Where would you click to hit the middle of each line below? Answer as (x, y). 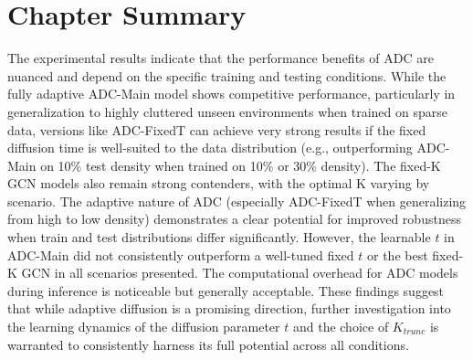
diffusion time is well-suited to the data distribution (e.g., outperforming (210, 148)
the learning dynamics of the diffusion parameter (144, 327)
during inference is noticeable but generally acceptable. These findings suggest (226, 290)
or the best (398, 254)
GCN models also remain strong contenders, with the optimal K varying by (219, 183)
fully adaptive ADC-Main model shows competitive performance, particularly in (231, 94)
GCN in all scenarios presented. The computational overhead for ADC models (240, 273)
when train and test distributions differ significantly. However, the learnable (219, 237)
